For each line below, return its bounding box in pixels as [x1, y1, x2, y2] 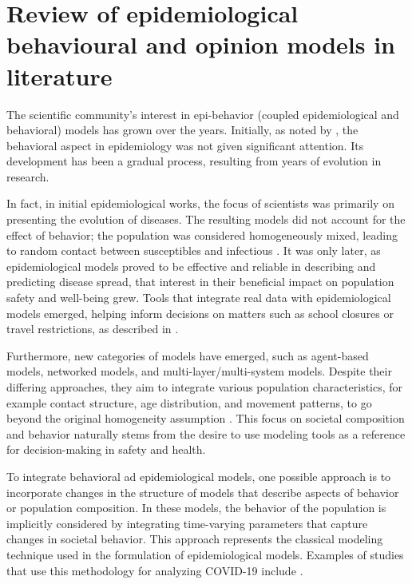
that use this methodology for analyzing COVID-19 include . [6, 562, 303, 578]
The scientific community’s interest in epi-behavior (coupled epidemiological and [6, 105, 399, 122]
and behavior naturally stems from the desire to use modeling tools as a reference [6, 425, 406, 442]
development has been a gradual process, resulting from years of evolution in [6, 153, 382, 169]
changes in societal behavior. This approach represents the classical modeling [6, 530, 383, 547]
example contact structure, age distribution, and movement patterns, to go [6, 394, 372, 411]
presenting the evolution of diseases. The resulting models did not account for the [6, 211, 406, 228]
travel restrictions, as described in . [6, 320, 179, 337]
